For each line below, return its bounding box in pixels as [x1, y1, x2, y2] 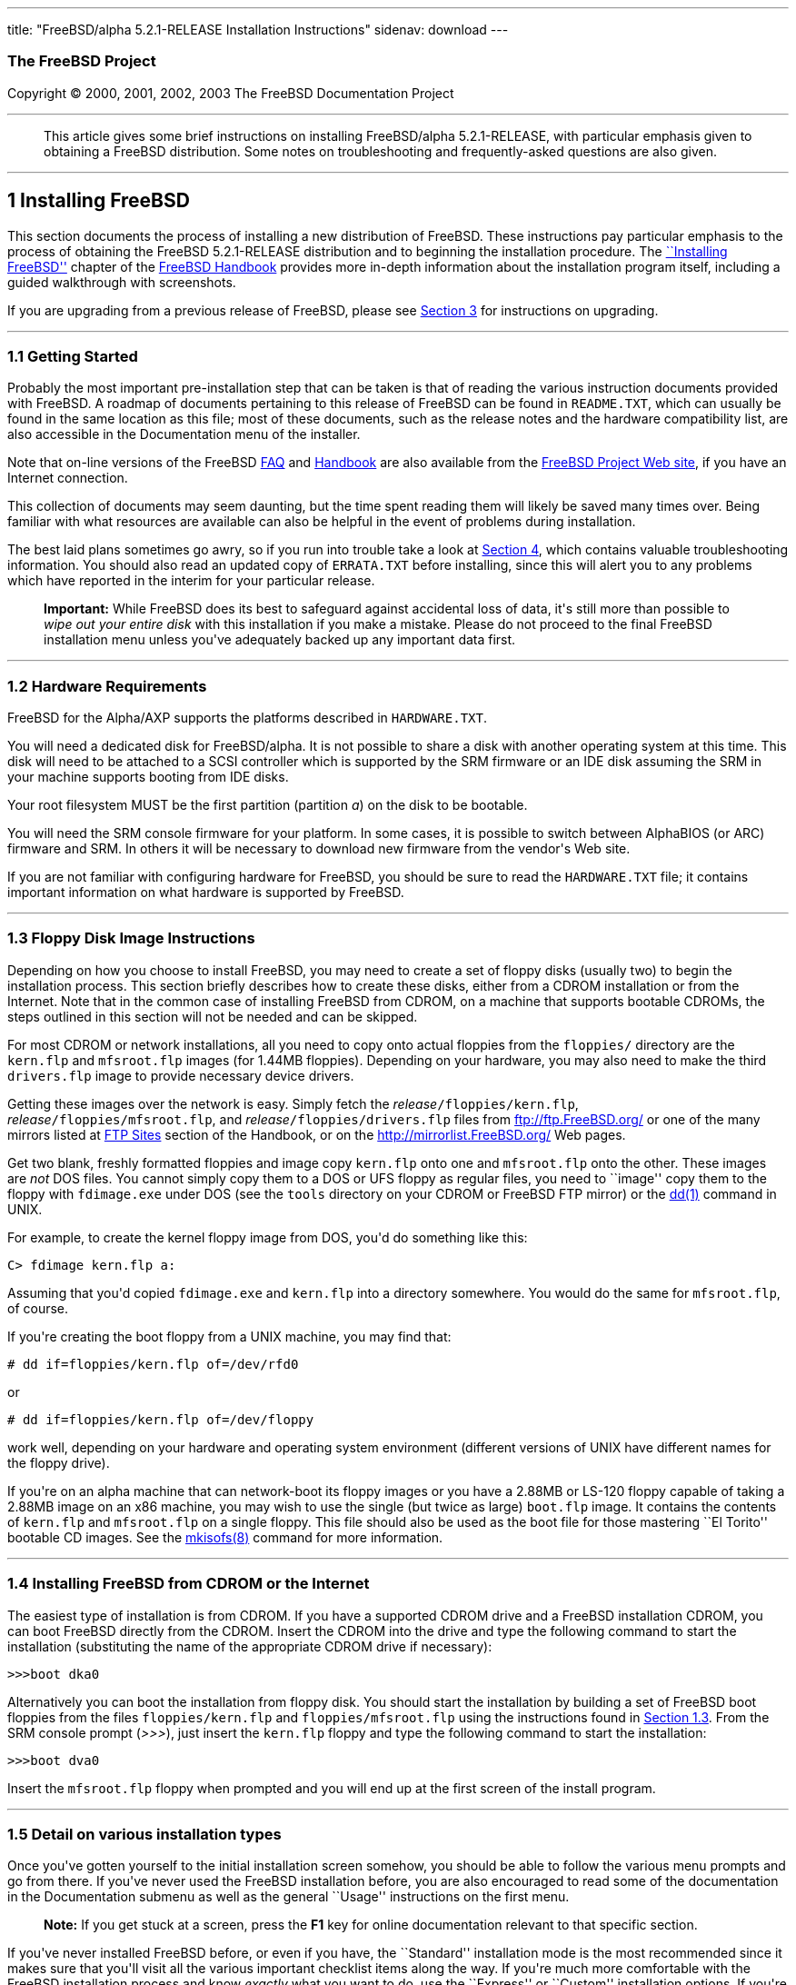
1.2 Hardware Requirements [7, 676, 207, 695]
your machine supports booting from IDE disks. [7, 769, 289, 785]
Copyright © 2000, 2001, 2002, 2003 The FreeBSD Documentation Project [7, 85, 454, 101]
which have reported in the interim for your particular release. [7, 573, 375, 589]
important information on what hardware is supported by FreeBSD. [7, 884, 404, 901]
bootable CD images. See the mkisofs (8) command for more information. [7, 1529, 443, 1545]
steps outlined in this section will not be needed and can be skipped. [7, 1008, 418, 1024]
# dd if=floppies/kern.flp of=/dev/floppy [7, 1411, 314, 1427]
